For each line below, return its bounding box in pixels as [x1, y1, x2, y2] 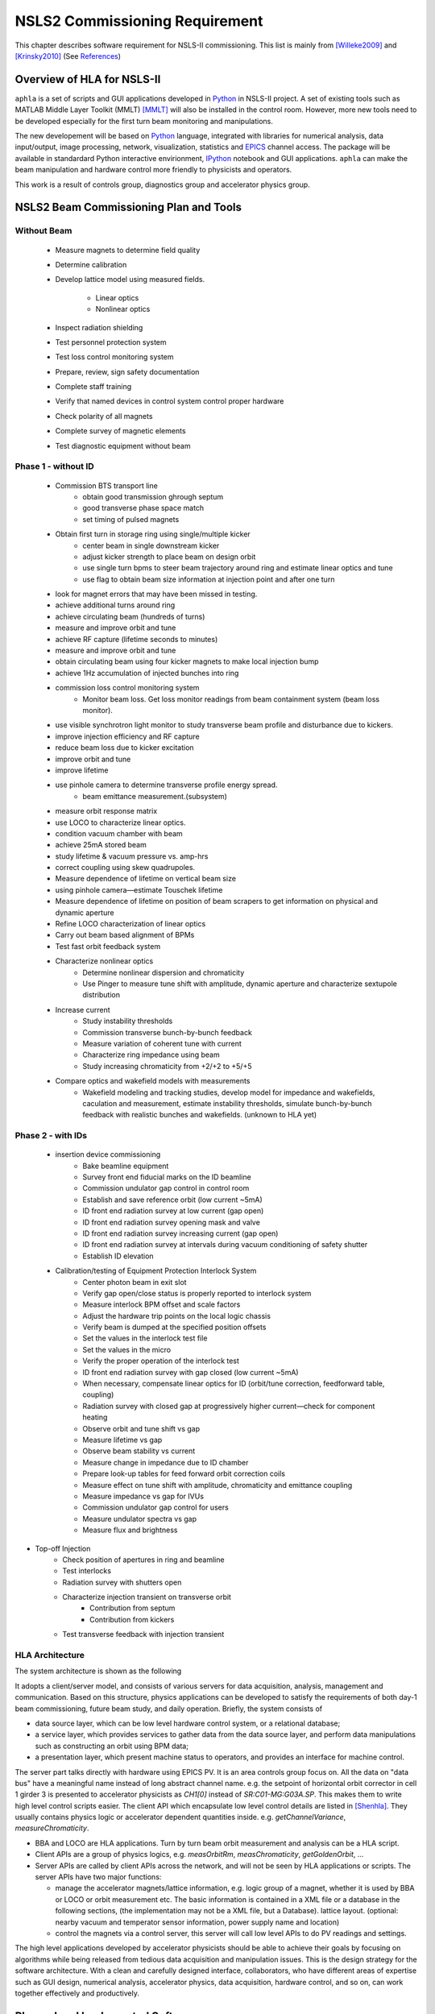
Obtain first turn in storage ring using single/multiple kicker [55, 529, 251, 539]
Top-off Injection [35, 1544, 91, 1553]
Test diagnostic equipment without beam [55, 441, 191, 450]
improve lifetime [55, 765, 109, 775]
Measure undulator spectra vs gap [82, 1514, 197, 1523]
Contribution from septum [89, 1603, 176, 1613]
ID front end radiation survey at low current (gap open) [82, 1206, 264, 1216]
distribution [82, 990, 121, 1000]
